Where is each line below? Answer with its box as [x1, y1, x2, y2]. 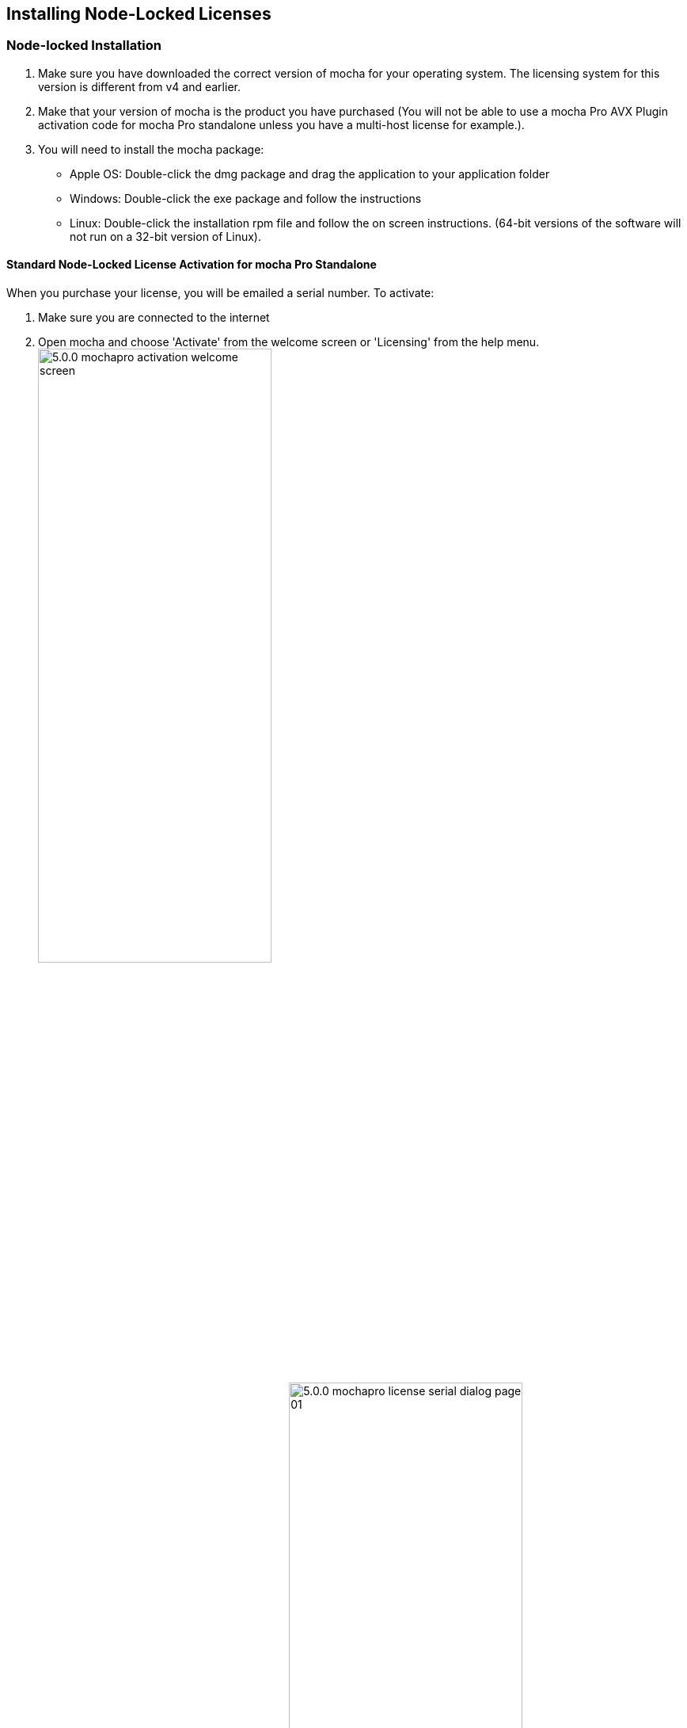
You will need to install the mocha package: [38, 142, 264, 156]
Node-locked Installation [6, 37, 161, 54]
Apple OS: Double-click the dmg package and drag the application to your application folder [70, 166, 550, 181]
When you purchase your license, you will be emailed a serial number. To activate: [6, 286, 435, 300]
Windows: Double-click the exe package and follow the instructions [70, 191, 422, 205]
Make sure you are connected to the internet [38, 311, 270, 325]
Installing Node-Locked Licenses [6, 4, 271, 24]
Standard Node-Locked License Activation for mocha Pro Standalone [6, 257, 377, 272]
